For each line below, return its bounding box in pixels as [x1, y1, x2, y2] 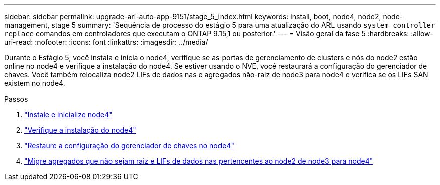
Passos [4, 95, 28, 103]
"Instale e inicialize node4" [24, 110, 113, 119]
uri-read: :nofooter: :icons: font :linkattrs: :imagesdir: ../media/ [4, 38, 208, 46]
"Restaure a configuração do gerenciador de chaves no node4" [24, 141, 234, 150]
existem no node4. [4, 79, 65, 87]
